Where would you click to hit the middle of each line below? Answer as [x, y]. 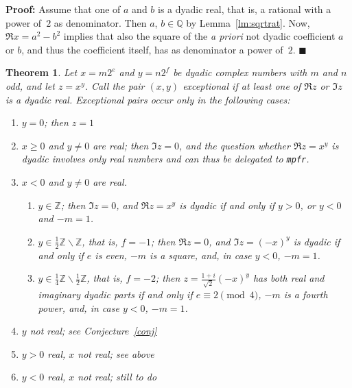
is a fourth [306, 294]
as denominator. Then [100, 22]
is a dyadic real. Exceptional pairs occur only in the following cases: [148, 99]
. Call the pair [115, 85]
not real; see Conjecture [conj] [93, 331]
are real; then [121, 145]
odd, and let [30, 85]
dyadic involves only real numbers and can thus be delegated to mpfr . [165, 159]
